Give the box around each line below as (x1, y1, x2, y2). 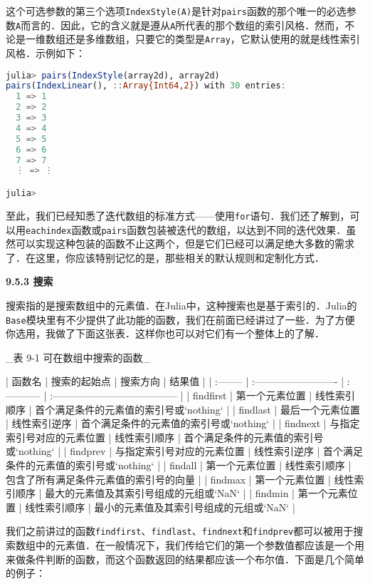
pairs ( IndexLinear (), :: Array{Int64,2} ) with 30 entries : (6, 81, 286, 91)
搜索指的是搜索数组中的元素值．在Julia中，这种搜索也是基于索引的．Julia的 (6, 297, 357, 312)
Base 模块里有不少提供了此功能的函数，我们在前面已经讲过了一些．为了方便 (6, 312, 355, 327)
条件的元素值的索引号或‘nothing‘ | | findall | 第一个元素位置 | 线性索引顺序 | (6, 457, 351, 472)
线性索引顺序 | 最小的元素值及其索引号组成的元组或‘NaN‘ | (25, 499, 295, 514)
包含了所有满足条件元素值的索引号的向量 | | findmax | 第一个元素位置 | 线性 (6, 471, 354, 486)
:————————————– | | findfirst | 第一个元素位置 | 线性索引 (50, 387, 355, 402)
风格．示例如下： (6, 45, 85, 60)
